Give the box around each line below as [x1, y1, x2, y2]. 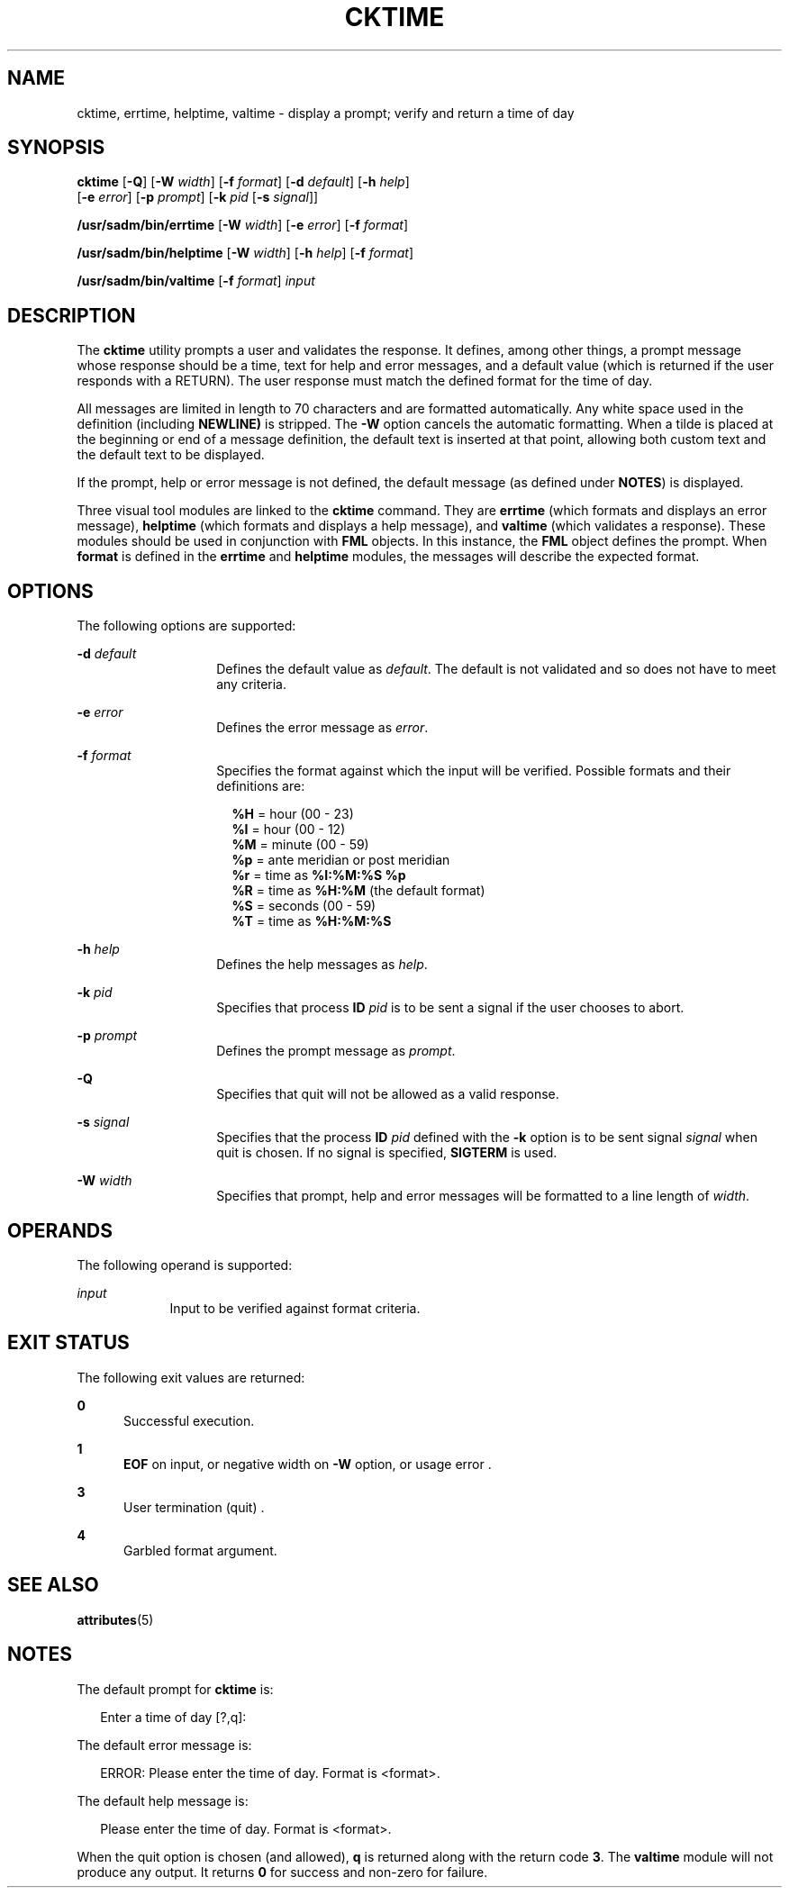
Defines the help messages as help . [216, 957, 428, 973]
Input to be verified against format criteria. [169, 1300, 421, 1316]
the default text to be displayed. [77, 447, 265, 463]
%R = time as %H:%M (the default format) [231, 883, 485, 899]
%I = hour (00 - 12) [231, 821, 346, 838]
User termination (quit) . [123, 1499, 265, 1515]
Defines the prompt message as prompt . [216, 1043, 456, 1059]
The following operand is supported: [77, 1256, 293, 1273]
